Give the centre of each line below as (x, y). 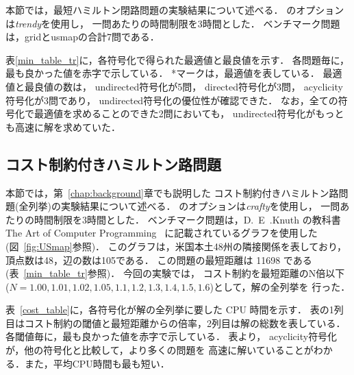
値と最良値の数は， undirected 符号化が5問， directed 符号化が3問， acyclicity (174, 86)
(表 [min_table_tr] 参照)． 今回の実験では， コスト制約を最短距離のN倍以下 (175, 273)
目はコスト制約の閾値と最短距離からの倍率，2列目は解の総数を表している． (176, 323)
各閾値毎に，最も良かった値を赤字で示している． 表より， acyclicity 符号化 (172, 336)
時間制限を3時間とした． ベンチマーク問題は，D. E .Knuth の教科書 (187, 219)
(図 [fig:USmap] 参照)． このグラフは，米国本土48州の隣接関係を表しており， (176, 246)
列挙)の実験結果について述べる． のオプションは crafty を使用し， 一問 (184, 206)
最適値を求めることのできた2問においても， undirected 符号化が (175, 113)
